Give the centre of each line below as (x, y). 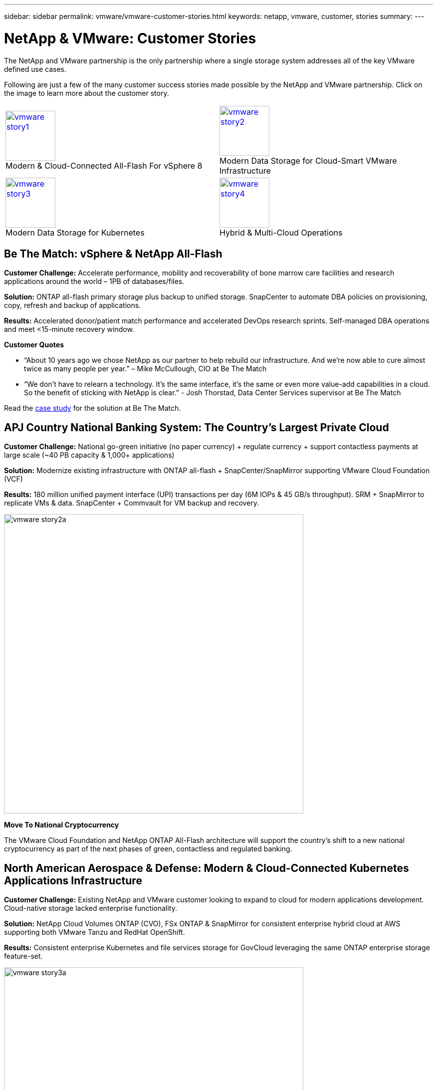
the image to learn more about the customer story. (87, 93)
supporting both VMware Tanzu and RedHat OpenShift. (95, 932)
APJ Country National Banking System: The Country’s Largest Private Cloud (197, 427)
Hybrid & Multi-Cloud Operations (281, 232)
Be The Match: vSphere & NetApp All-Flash (113, 254)
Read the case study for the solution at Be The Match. (93, 408)
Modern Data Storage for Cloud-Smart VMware (308, 160)
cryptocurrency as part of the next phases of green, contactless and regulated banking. (148, 849)
